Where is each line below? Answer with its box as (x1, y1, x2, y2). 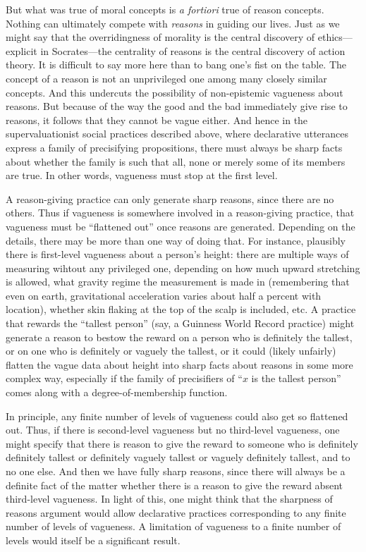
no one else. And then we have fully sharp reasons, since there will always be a (6, 464, 346, 478)
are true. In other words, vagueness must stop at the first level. (6, 168, 278, 183)
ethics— (317, 30, 353, 44)
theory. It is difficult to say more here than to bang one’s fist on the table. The (6, 57, 347, 72)
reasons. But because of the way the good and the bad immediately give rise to (6, 99, 348, 114)
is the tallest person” (251, 371, 341, 386)
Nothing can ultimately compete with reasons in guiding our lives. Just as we (6, 16, 340, 30)
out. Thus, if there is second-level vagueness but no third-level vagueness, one (6, 422, 340, 437)
